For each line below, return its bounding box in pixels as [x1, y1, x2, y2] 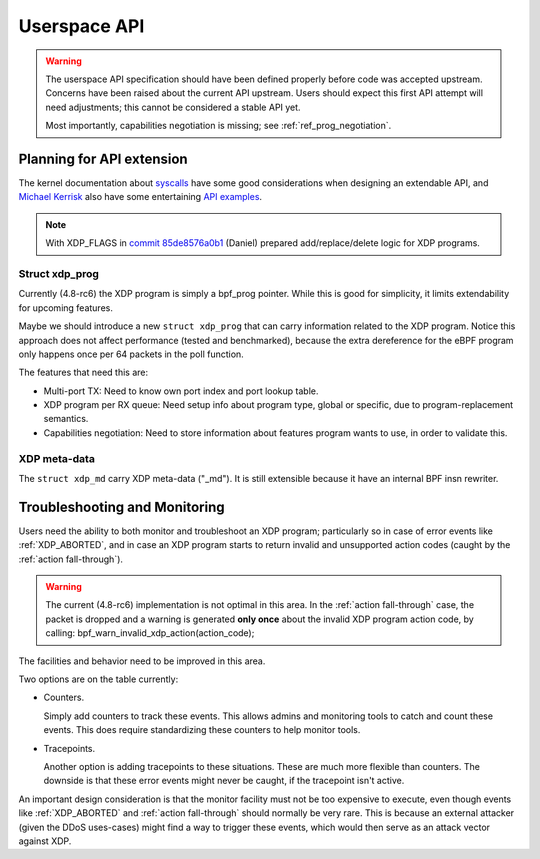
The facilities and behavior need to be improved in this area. [18, 655, 266, 667]
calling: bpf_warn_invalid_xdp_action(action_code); [45, 627, 255, 639]
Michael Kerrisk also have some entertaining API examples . [18, 191, 263, 203]
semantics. [43, 413, 89, 425]
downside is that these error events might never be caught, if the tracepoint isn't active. [43, 775, 405, 787]
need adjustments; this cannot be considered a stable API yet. [45, 101, 301, 113]
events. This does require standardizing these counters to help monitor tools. [43, 724, 361, 736]
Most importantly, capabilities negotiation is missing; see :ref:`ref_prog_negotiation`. [45, 120, 392, 132]
